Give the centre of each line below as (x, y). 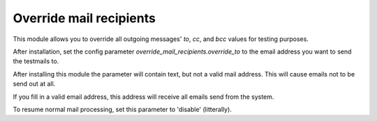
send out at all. (34, 84)
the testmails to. (36, 61)
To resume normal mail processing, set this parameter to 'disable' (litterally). (122, 109)
